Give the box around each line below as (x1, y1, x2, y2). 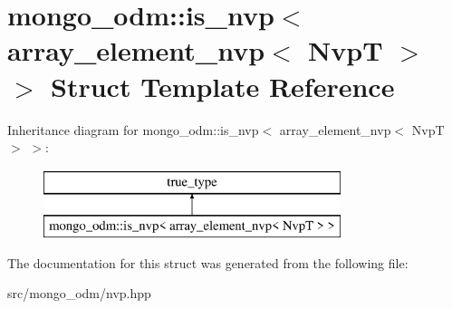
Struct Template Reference (51, 67, 395, 104)
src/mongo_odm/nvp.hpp (7, 284, 151, 303)
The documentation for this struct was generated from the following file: (7, 253, 409, 272)
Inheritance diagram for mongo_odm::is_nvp (7, 120, 259, 139)
